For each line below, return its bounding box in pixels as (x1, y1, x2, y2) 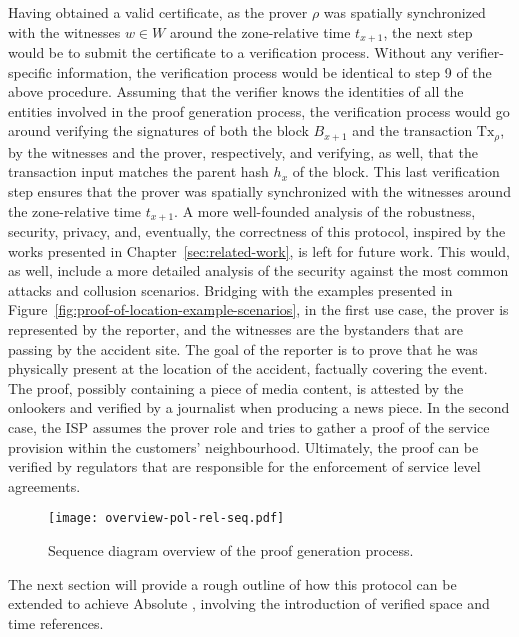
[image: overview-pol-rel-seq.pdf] (48, 511, 285, 526)
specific (8, 61, 53, 82)
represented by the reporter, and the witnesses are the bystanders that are (8, 319, 463, 340)
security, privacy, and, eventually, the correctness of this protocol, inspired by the (8, 221, 506, 242)
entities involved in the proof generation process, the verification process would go (8, 100, 510, 121)
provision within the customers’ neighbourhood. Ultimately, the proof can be (8, 436, 479, 457)
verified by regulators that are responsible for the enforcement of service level (8, 456, 481, 477)
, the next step (383, 21, 473, 42)
